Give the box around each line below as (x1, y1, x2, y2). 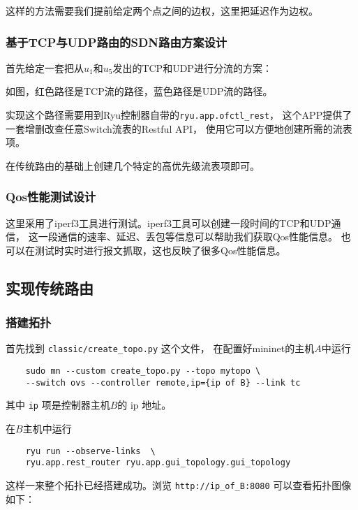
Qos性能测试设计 (6, 188, 96, 205)
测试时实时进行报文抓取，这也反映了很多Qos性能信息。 (34, 242, 286, 257)
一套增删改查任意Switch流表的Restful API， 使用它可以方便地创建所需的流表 (6, 121, 352, 136)
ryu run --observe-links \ (25, 446, 156, 456)
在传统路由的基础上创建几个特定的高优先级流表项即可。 (6, 158, 260, 173)
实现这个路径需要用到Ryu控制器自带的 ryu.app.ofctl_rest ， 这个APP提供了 (6, 108, 352, 122)
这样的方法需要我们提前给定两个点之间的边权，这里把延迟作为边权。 (6, 3, 318, 17)
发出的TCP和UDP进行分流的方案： (112, 60, 272, 75)
